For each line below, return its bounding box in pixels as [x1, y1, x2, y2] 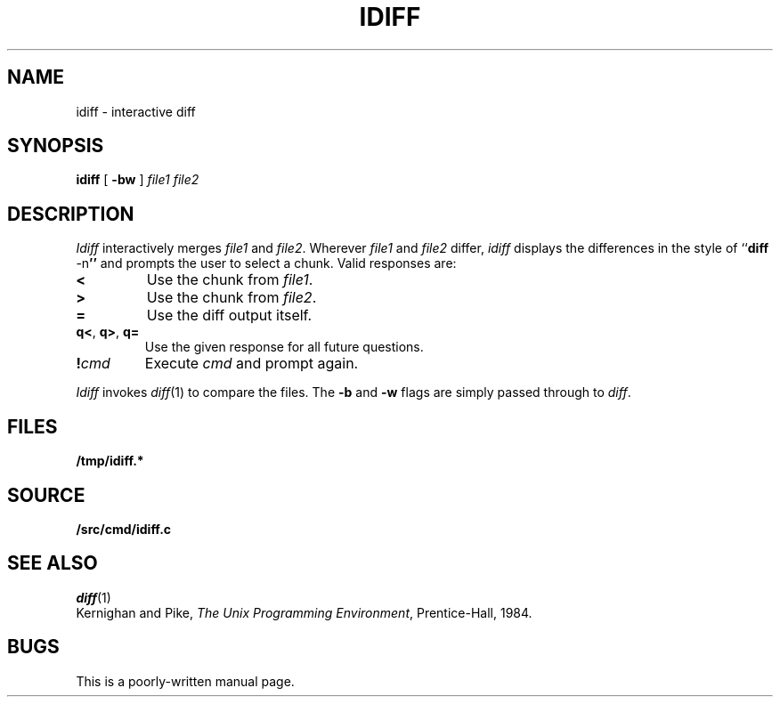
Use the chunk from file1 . [146, 271, 313, 289]
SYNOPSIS [7, 134, 104, 158]
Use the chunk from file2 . [146, 288, 317, 307]
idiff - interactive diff [76, 103, 196, 119]
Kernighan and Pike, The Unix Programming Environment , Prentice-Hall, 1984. [76, 604, 532, 620]
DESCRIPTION [7, 202, 134, 225]
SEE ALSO [7, 552, 98, 575]
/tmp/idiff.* [76, 453, 144, 469]
